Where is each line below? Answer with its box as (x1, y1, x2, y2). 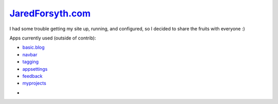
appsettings (22, 66, 48, 72)
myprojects (22, 80, 46, 87)
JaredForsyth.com (9, 8, 91, 19)
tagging (22, 59, 39, 65)
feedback (22, 73, 43, 79)
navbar (22, 51, 38, 57)
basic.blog (22, 44, 45, 51)
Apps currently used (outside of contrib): (9, 35, 96, 41)
